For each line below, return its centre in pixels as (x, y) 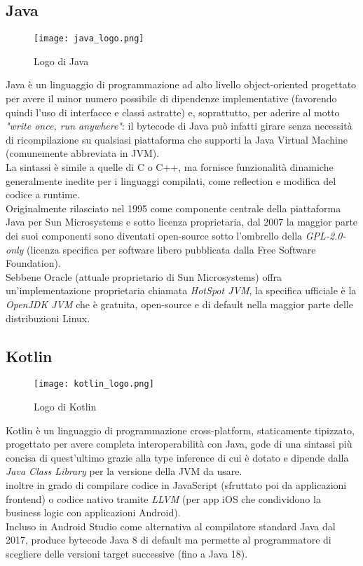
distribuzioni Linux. (48, 318)
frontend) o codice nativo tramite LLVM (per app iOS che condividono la (163, 498)
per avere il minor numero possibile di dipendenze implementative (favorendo (171, 98)
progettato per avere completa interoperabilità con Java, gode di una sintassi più (179, 444)
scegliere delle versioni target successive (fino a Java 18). (127, 553)
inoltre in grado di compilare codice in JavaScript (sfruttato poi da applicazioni (176, 484)
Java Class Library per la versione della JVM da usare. (124, 471)
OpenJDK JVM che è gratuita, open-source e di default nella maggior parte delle (179, 304)
